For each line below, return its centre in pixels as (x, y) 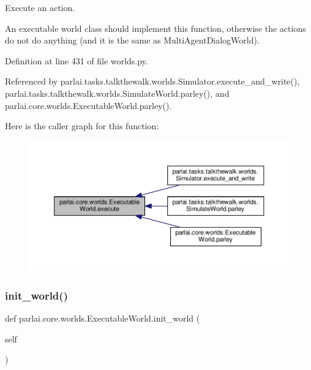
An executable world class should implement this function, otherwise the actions (155, 28)
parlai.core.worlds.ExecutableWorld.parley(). (88, 105)
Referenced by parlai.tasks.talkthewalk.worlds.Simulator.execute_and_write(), (152, 81)
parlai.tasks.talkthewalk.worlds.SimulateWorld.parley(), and (117, 93)
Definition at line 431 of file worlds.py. (77, 60)
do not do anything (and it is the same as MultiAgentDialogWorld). (132, 40)
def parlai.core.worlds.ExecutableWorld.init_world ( (103, 318)
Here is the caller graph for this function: (82, 126)
